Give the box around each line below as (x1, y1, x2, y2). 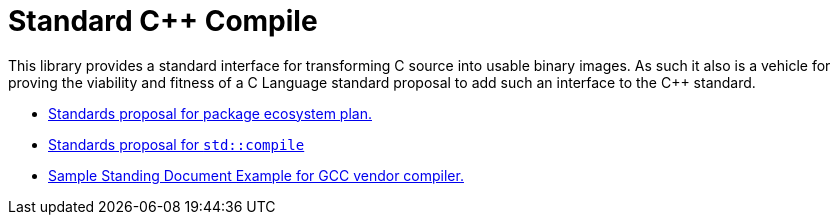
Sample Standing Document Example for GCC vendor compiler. (48, 166, 464, 184)
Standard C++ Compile (8, 4, 318, 38)
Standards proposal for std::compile (48, 135, 305, 153)
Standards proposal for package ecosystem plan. (48, 104, 372, 122)
